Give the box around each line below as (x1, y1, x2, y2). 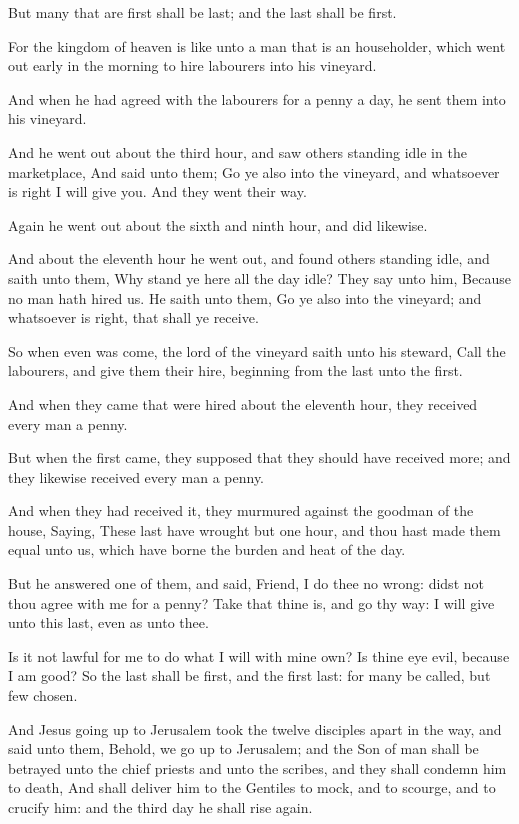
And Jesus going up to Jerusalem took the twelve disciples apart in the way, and (8, 718, 502, 739)
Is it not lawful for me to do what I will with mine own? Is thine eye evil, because (8, 645, 510, 666)
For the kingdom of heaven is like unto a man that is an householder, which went (8, 35, 506, 56)
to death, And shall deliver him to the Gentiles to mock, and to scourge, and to (8, 777, 496, 798)
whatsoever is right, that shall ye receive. (8, 307, 259, 328)
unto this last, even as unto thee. (8, 612, 209, 633)
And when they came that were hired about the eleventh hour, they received (8, 393, 478, 414)
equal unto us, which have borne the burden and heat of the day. (8, 539, 406, 560)
